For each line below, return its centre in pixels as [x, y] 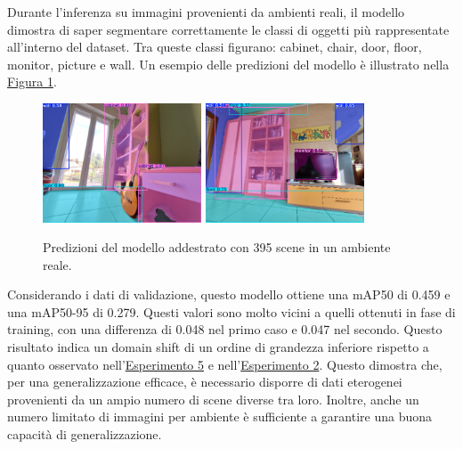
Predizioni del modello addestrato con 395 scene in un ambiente [217, 247]
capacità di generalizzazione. [85, 434]
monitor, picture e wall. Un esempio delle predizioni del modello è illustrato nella [228, 64]
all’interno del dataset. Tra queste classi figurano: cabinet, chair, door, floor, [215, 47]
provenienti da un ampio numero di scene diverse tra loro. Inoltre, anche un [213, 399]
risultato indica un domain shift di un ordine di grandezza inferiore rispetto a [218, 347]
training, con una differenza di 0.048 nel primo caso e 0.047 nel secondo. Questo [225, 329]
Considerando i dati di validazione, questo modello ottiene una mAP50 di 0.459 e [229, 294]
